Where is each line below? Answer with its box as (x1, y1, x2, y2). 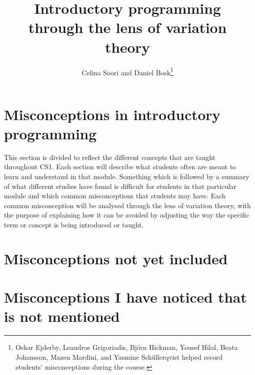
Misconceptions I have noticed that (4, 287, 247, 307)
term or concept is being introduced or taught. (4, 219, 144, 230)
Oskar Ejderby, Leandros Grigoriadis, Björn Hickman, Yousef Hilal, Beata (15, 342, 238, 352)
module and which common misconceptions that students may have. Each (4, 190, 226, 201)
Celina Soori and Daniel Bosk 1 (81, 65, 174, 77)
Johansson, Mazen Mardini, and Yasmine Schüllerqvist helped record (15, 351, 223, 362)
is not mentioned (4, 306, 120, 326)
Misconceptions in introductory (4, 104, 221, 124)
